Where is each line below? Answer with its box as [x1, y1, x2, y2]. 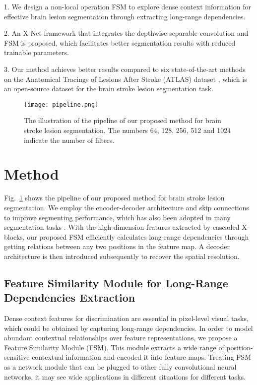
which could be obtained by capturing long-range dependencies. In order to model [4, 322, 253, 333]
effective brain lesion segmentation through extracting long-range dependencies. [4, 11, 246, 21]
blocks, [4, 231, 25, 242]
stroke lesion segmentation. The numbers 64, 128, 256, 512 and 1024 [24, 125, 231, 135]
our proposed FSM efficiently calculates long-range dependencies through [27, 231, 249, 242]
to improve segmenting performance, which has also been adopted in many [4, 212, 231, 222]
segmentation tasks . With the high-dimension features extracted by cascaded [4, 222, 240, 232]
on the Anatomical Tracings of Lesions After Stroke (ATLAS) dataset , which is [4, 73, 247, 84]
